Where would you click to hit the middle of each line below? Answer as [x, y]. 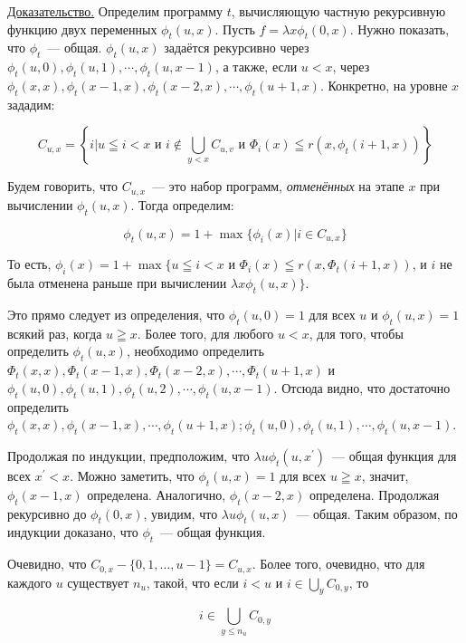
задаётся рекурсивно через [237, 48]
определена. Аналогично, [157, 494]
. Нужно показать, [399, 29]
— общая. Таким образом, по [377, 513]
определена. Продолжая [374, 494]
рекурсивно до [47, 513]
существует [98, 582]
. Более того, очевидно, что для [338, 564]
